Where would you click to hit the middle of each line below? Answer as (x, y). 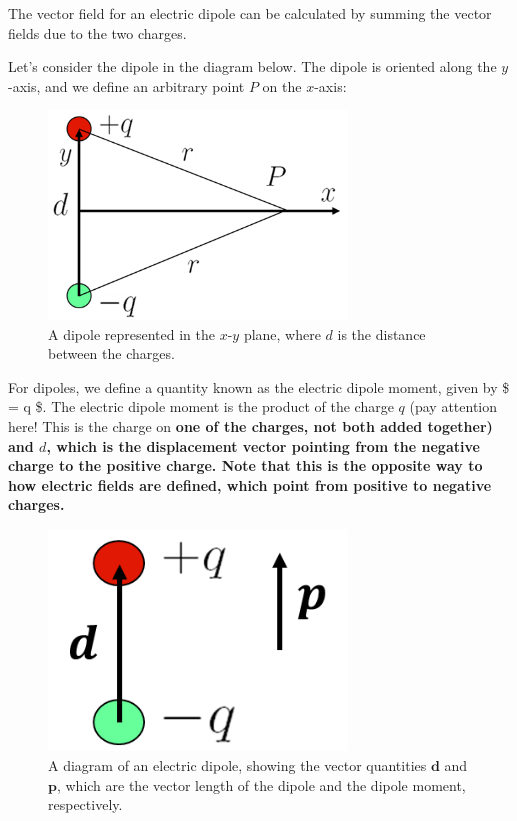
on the (282, 85)
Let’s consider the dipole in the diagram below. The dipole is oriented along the (252, 66)
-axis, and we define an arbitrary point (126, 85)
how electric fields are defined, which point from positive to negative (250, 484)
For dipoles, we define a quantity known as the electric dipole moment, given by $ (259, 386)
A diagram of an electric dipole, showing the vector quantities (237, 764)
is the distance (381, 333)
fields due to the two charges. (97, 32)
